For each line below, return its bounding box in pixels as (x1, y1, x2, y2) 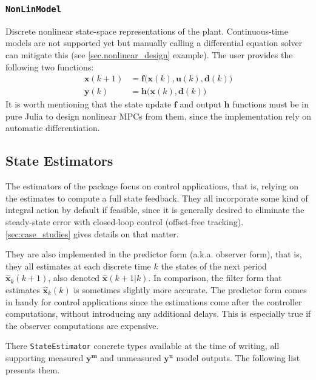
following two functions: (5, 60, 94, 73)
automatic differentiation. (5, 121, 100, 134)
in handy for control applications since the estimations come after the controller (5, 295, 302, 308)
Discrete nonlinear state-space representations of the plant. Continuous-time (5, 24, 288, 37)
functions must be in (232, 98, 309, 110)
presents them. (5, 363, 60, 376)
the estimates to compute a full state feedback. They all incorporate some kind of (5, 191, 308, 204)
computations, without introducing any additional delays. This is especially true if (5, 307, 311, 320)
